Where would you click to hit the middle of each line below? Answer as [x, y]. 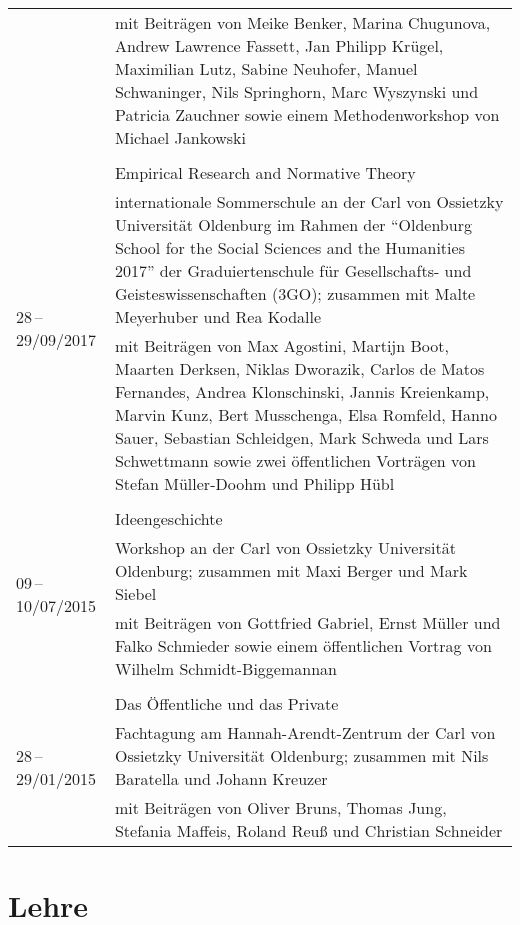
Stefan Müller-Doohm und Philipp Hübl [254, 483]
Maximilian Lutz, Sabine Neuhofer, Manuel [266, 68]
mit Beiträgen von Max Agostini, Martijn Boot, [281, 345]
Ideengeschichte [168, 518]
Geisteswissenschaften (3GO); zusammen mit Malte [295, 293]
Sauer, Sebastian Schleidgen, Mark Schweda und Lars [301, 437]
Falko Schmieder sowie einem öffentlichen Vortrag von [303, 645]
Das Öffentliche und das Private [226, 703]
